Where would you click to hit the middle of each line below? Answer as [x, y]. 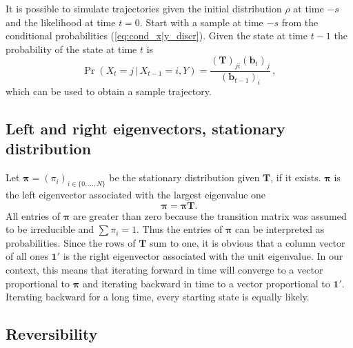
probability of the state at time [71, 49]
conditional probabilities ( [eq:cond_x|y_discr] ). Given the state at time [157, 35]
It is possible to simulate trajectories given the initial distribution [144, 8]
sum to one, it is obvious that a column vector [248, 242]
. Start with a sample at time [201, 22]
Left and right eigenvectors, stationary [145, 128]
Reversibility [52, 334]
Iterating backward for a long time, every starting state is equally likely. [158, 297]
